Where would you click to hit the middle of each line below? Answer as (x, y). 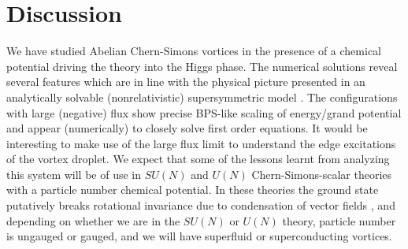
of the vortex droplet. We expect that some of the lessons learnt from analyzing (198, 159)
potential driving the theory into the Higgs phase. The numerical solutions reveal (202, 66)
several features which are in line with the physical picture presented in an (186, 82)
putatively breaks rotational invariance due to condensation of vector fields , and (201, 205)
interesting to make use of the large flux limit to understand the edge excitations (201, 143)
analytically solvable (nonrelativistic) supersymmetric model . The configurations (202, 97)
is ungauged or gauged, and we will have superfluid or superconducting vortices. (199, 236)
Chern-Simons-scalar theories (322, 174)
